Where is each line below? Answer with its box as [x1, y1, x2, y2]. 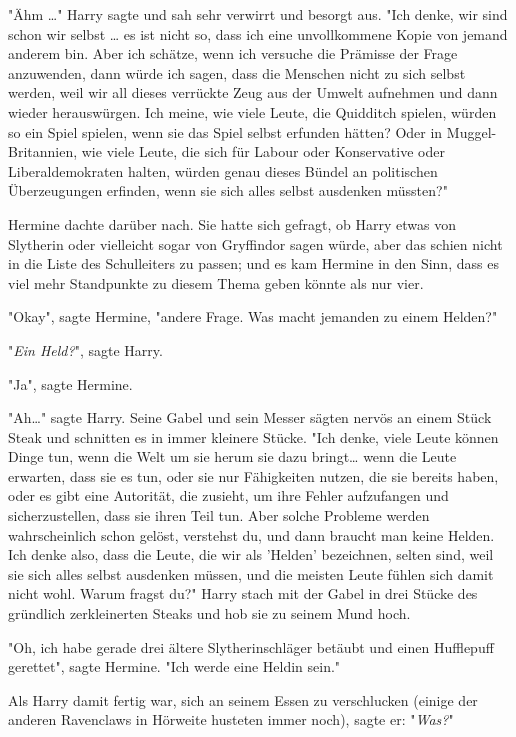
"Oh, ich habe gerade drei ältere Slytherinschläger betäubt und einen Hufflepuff [8, 636, 494, 657]
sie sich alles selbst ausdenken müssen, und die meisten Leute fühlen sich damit [8, 563, 494, 584]
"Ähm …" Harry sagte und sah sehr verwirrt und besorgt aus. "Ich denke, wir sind [8, 4, 508, 24]
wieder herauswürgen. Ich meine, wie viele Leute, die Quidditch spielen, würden [8, 101, 497, 122]
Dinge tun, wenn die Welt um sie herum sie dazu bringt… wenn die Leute [8, 446, 457, 467]
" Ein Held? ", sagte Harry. [8, 339, 163, 360]
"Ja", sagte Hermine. [8, 373, 133, 394]
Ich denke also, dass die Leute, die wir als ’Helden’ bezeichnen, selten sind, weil [8, 544, 494, 565]
